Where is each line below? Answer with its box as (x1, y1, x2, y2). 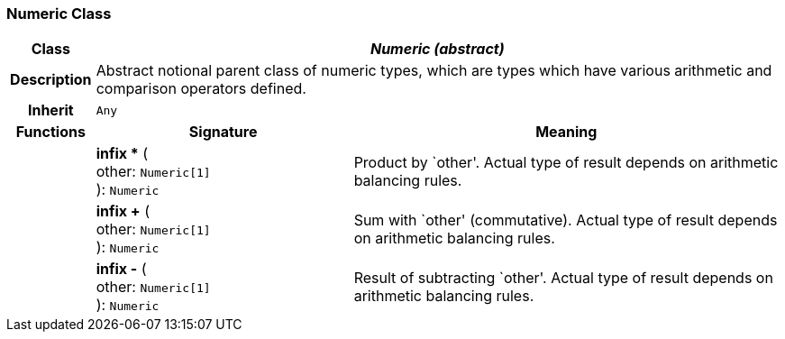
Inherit (27, 101, 74, 120)
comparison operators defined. (96, 79, 306, 98)
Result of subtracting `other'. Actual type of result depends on (353, 269, 773, 288)
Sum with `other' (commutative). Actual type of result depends (353, 211, 778, 230)
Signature (188, 123, 258, 142)
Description (10, 70, 92, 89)
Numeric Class (6, 5, 112, 23)
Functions (15, 123, 86, 142)
